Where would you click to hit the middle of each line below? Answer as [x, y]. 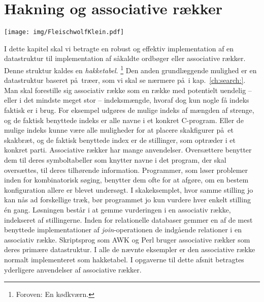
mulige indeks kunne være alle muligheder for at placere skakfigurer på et [119, 130]
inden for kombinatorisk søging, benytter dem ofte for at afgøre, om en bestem [126, 180]
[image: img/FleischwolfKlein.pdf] [64, 32]
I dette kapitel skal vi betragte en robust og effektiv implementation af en [119, 48]
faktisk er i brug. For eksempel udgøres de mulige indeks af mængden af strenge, [129, 110]
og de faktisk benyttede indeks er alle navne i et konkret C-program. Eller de [124, 120]
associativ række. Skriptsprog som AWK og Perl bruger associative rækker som [127, 239]
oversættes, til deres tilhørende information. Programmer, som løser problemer [126, 170]
